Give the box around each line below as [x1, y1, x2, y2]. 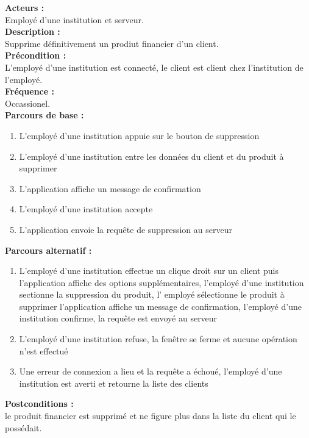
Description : [5, 25, 60, 38]
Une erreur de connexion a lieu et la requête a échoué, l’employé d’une [19, 365, 282, 378]
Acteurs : [5, 1, 44, 13]
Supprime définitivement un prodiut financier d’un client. [5, 37, 219, 49]
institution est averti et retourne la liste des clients [19, 376, 208, 389]
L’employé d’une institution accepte [19, 203, 153, 215]
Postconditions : [5, 397, 74, 410]
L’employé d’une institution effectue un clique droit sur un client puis [19, 264, 279, 277]
